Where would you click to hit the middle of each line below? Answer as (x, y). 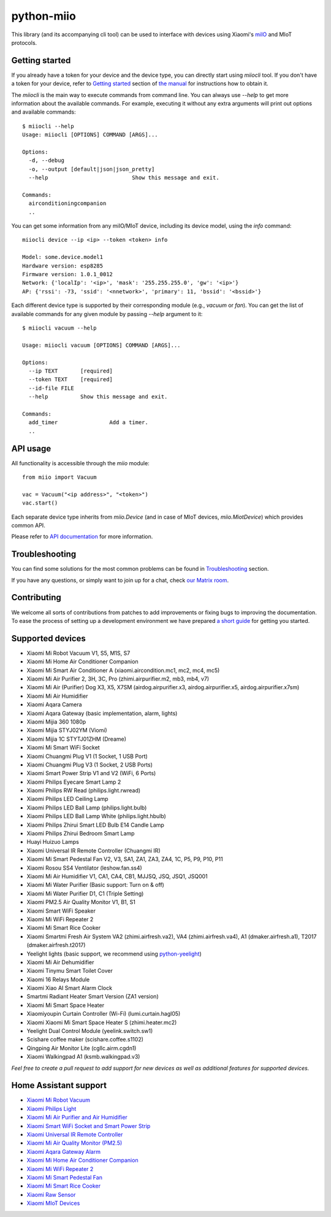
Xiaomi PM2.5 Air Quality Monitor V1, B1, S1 (81, 902)
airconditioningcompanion (67, 203)
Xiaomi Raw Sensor (51, 1194)
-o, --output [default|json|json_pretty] (92, 169)
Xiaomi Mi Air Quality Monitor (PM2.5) (74, 1143)
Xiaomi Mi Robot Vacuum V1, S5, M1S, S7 (78, 653)
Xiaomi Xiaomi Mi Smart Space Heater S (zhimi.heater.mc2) (102, 1022)
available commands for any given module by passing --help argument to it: (107, 314)
